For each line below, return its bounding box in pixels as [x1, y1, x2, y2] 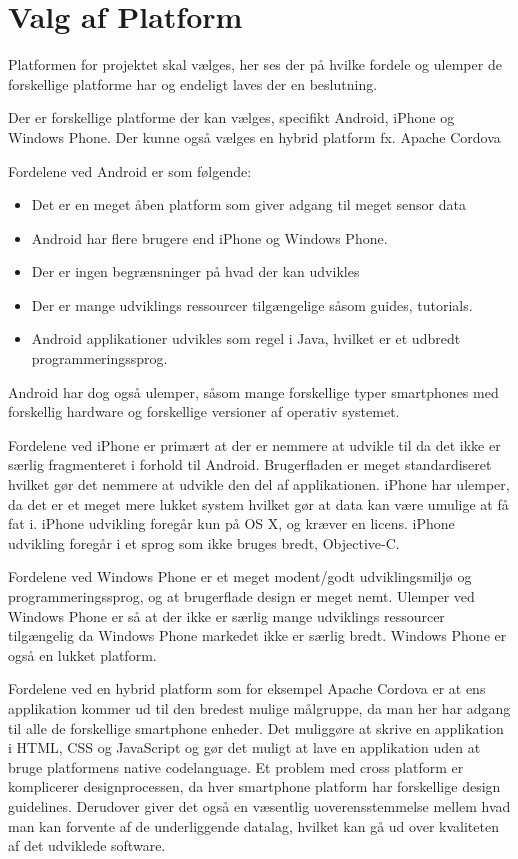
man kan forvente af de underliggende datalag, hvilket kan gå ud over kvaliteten [8, 815, 499, 836]
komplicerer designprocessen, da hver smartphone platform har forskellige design [8, 776, 501, 797]
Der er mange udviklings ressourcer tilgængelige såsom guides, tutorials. [31, 294, 473, 315]
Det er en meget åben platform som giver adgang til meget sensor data [31, 194, 466, 215]
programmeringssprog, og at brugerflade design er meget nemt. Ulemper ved [8, 586, 475, 606]
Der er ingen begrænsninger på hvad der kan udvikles [31, 261, 360, 282]
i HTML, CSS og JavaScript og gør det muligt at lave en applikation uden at [8, 737, 481, 758]
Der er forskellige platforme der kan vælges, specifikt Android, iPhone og [8, 107, 455, 128]
